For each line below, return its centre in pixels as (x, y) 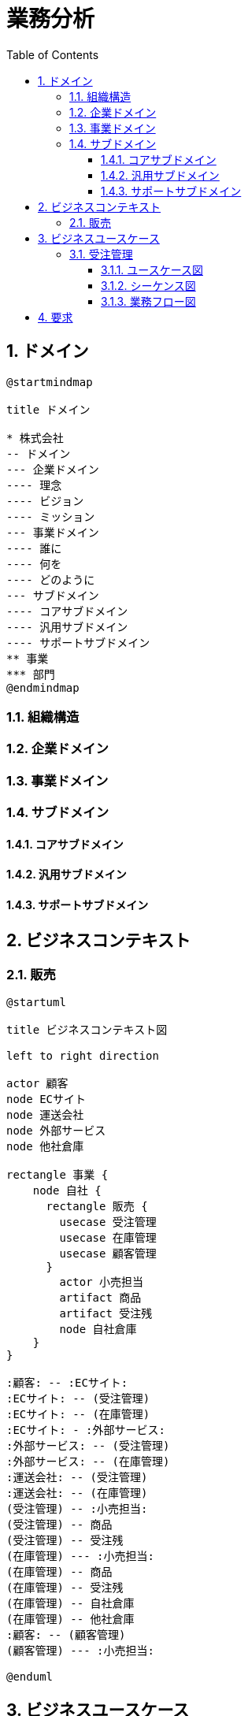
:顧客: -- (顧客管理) (66, 1635)
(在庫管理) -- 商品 (59, 1572)
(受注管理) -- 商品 (59, 1525)
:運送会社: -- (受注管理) (77, 1478)
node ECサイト (46, 1099)
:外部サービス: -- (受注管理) (88, 1446)
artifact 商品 (100, 1298)
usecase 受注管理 (108, 1222)
